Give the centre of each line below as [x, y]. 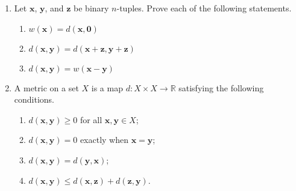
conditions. [34, 99]
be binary [91, 8]
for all [91, 119]
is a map [107, 87]
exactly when [104, 140]
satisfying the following [221, 87]
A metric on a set [46, 87]
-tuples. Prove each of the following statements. [204, 8]
